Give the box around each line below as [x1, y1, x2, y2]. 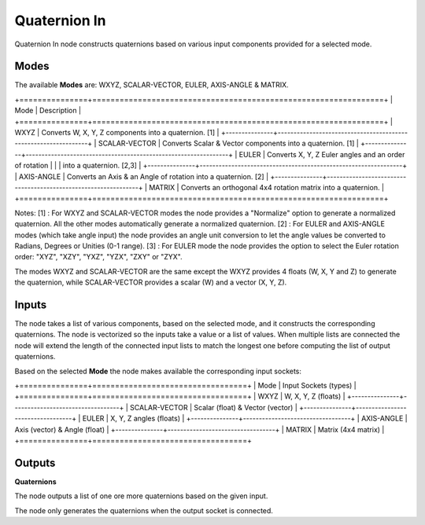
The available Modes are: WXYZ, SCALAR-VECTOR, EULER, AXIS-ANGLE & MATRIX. [14, 80, 289, 90]
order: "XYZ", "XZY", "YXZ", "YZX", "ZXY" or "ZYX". [14, 252, 183, 262]
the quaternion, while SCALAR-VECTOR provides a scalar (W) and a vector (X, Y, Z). [14, 277, 287, 287]
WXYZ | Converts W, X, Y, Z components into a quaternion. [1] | [14, 128, 220, 138]
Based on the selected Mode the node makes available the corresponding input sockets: [14, 366, 302, 376]
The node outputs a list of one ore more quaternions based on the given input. [14, 491, 268, 501]
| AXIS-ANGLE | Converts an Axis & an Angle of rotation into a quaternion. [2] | [14, 171, 269, 181]
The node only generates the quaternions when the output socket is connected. [14, 505, 273, 515]
